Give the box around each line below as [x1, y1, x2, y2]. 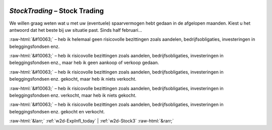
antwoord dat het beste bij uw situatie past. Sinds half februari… [9, 27, 143, 33]
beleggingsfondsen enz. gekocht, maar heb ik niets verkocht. [9, 76, 137, 82]
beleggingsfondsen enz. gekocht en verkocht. [9, 108, 105, 114]
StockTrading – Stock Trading [9, 7, 104, 15]
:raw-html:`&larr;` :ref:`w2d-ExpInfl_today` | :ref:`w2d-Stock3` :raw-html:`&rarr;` [9, 118, 174, 124]
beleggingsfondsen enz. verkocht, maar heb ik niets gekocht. [9, 92, 137, 98]
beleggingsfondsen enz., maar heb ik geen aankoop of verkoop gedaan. [9, 59, 159, 66]
